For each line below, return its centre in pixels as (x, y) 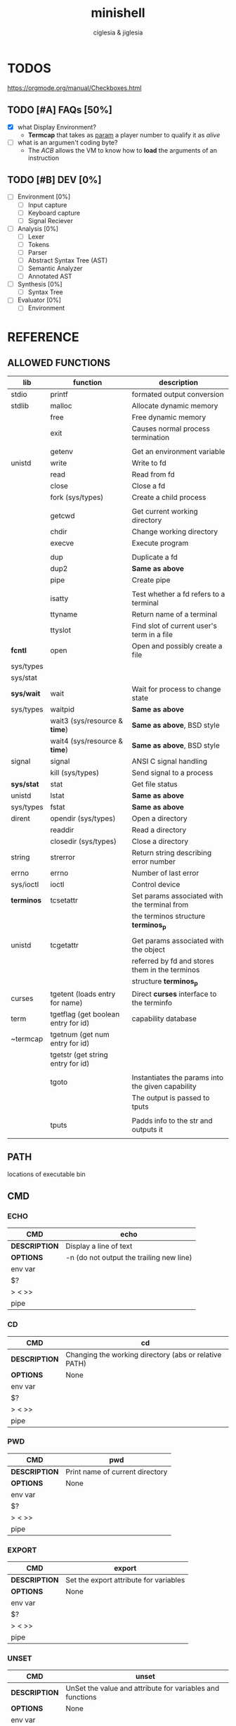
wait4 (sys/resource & (86, 741)
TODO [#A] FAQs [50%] (60, 110)
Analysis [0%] (38, 228)
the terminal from (160, 905)
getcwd (63, 516)
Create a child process (169, 498)
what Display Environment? (57, 127)
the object (148, 950)
